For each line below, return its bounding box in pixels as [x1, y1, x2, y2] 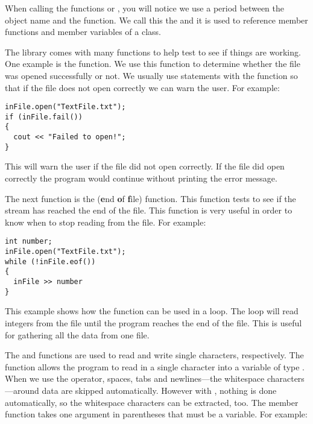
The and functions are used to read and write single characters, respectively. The [5, 349, 304, 361]
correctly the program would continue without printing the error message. [5, 172, 277, 185]
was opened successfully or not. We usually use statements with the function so [5, 69, 298, 81]
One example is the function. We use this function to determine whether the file [5, 57, 300, 70]
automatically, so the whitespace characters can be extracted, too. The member [5, 396, 299, 408]
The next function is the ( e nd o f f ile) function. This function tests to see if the [5, 192, 296, 204]
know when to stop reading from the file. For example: [5, 215, 206, 228]
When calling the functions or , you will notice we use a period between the [5, 2, 284, 14]
